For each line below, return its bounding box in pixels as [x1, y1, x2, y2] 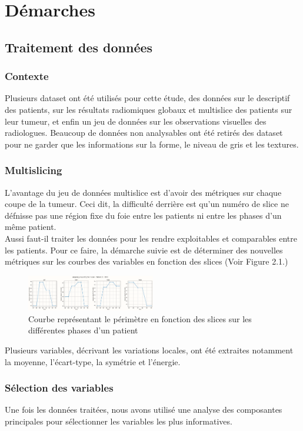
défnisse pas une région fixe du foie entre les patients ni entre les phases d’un [5, 209, 282, 221]
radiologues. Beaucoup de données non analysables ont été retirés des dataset [5, 126, 283, 139]
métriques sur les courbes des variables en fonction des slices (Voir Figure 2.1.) [5, 255, 288, 268]
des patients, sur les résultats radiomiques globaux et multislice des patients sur [5, 103, 292, 115]
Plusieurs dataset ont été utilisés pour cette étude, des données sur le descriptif [5, 92, 290, 104]
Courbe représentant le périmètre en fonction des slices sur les [28, 312, 252, 325]
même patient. [5, 220, 56, 233]
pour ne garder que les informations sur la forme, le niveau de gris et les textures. [5, 138, 299, 150]
